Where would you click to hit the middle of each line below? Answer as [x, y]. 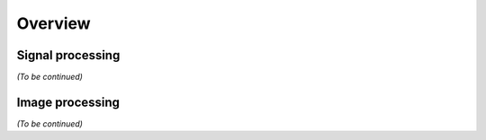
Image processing [68, 102]
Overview [54, 23]
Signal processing [68, 55]
